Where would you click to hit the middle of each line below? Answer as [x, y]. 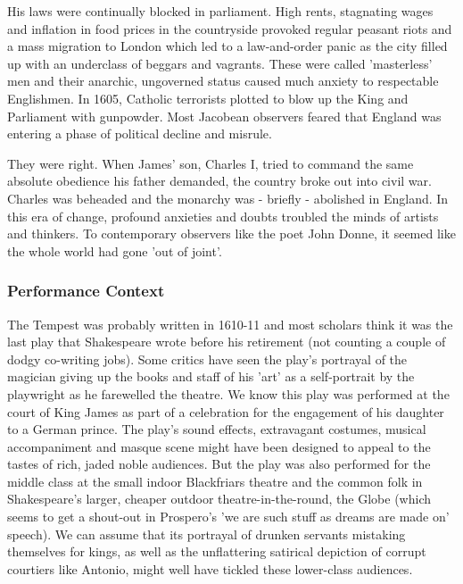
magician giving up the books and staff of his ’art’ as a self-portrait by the [211, 376]
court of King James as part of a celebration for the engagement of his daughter [226, 411]
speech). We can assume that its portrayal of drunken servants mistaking [207, 534]
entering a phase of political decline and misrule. [140, 133]
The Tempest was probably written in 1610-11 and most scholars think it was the [230, 324]
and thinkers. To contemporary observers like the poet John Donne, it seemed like [231, 234]
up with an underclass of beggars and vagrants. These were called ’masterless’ [220, 63]
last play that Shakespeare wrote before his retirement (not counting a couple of [227, 342]
